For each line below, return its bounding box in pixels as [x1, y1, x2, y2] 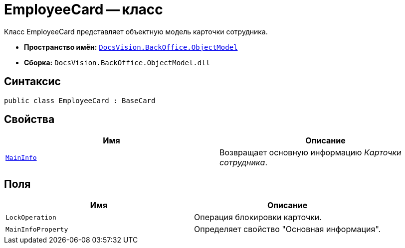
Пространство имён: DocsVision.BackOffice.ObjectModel [24, 42, 238, 51]
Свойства [4, 113, 55, 126]
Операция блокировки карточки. [194, 212, 322, 223]
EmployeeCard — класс [4, 1, 163, 18]
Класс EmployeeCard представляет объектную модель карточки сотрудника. [4, 27, 268, 36]
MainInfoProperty [5, 225, 68, 233]
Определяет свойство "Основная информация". [194, 224, 381, 235]
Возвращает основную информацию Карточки [219, 147, 402, 158]
